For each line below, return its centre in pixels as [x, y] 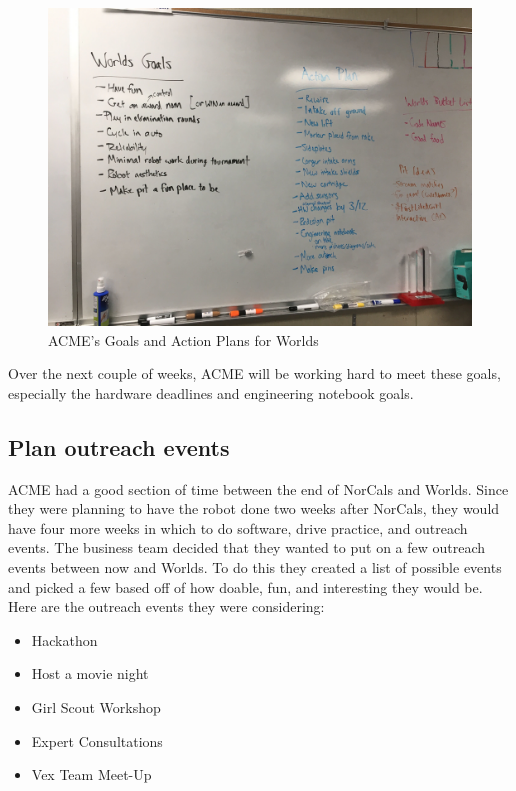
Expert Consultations [97, 740]
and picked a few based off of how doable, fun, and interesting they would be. [245, 586]
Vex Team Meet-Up [91, 774]
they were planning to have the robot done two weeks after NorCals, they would [254, 508]
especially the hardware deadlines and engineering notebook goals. [211, 392]
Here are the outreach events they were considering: [166, 606]
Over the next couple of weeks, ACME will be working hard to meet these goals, [254, 373]
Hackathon [64, 639]
